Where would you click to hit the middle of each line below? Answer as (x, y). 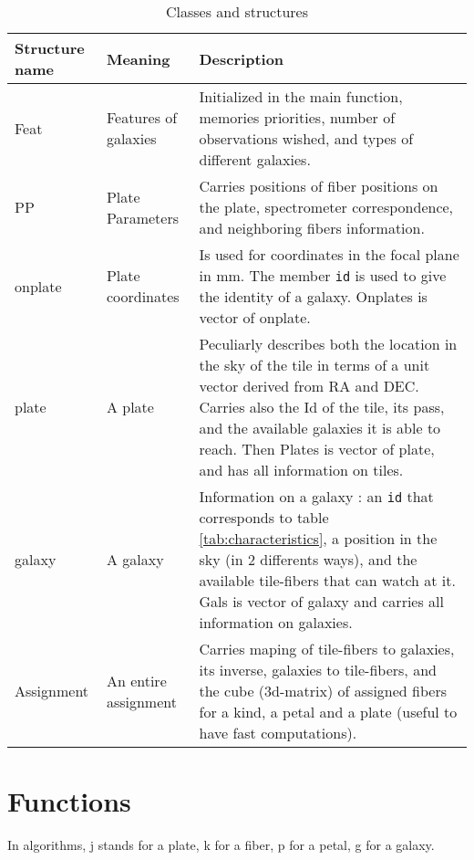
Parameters (142, 217)
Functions (69, 801)
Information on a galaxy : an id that (316, 496)
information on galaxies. (276, 622)
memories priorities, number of (297, 117)
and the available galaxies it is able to (320, 428)
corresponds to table (264, 517)
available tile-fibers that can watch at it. (327, 580)
